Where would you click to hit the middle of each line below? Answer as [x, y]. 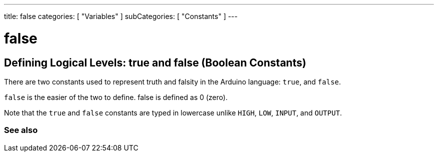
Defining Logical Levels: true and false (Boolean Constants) [155, 62]
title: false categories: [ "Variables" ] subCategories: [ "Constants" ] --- [121, 16]
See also [21, 130]
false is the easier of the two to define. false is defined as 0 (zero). [116, 97]
